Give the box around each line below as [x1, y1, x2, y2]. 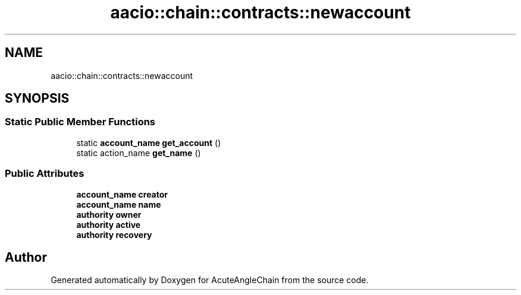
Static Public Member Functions [5, 116, 156, 128]
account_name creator [76, 189, 168, 199]
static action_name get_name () [76, 147, 201, 158]
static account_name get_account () [76, 137, 221, 148]
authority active [76, 219, 141, 230]
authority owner [76, 209, 142, 220]
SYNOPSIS [5, 91, 70, 106]
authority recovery [76, 229, 152, 240]
